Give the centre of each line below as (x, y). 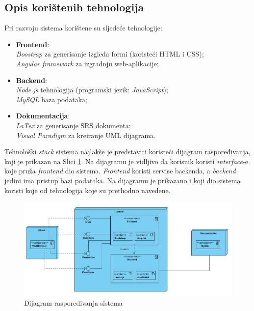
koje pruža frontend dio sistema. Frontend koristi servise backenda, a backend (120, 171)
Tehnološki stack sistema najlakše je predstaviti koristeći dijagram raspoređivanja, (127, 152)
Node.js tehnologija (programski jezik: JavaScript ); (92, 90)
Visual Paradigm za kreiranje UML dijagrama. (86, 135)
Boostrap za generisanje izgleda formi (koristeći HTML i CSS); (110, 54)
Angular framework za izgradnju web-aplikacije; (87, 63)
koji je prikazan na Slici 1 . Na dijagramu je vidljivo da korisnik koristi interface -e (126, 161)
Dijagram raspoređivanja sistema (73, 302)
